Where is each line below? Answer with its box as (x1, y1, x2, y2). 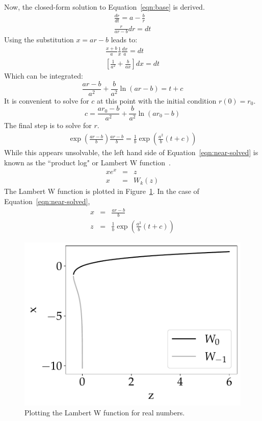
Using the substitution (4, 34, 74, 45)
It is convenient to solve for (4, 95, 89, 106)
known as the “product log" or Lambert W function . (4, 157, 171, 167)
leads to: (111, 34, 138, 45)
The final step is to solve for (4, 120, 92, 131)
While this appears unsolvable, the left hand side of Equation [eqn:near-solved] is (4, 147, 258, 158)
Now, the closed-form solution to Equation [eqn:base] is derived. (4, 2, 205, 12)
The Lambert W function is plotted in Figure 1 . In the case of (4, 186, 199, 196)
